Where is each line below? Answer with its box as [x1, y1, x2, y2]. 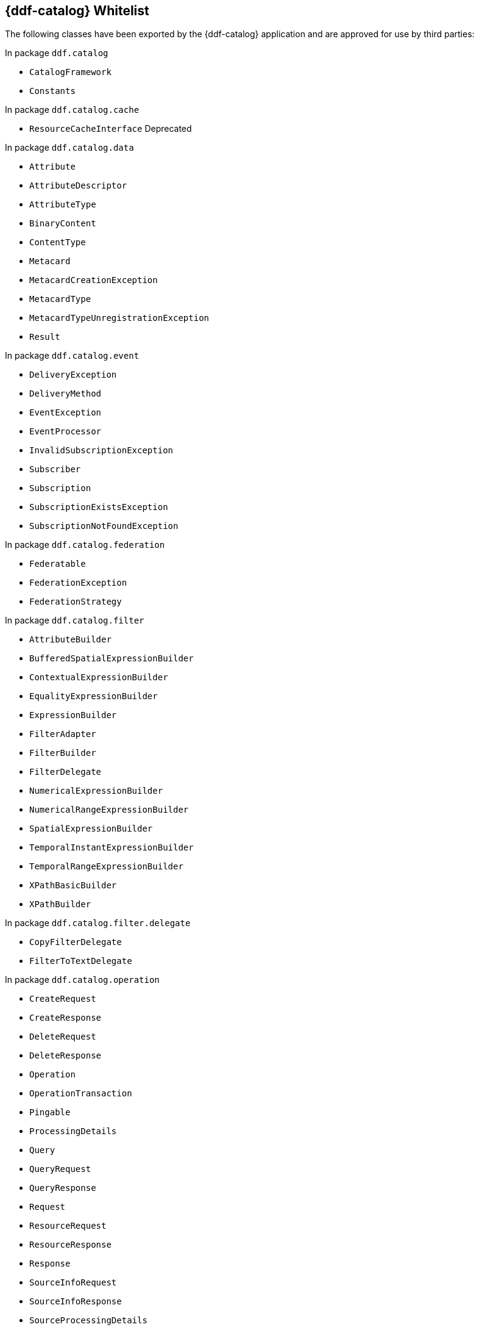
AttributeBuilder [29, 634, 112, 645]
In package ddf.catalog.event [5, 350, 140, 361]
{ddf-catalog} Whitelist [5, 3, 149, 18]
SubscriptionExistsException [29, 502, 168, 512]
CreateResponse [29, 1013, 102, 1023]
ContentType [29, 237, 86, 248]
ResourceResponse [29, 1240, 112, 1250]
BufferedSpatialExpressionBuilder [29, 653, 194, 664]
